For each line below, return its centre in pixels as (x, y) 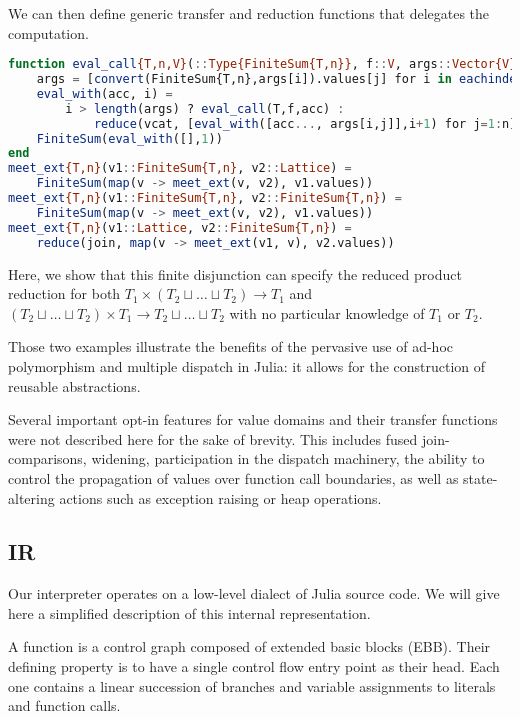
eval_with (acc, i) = (104, 93)
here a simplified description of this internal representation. (189, 612)
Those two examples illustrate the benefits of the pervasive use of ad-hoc (230, 346)
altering (31, 497)
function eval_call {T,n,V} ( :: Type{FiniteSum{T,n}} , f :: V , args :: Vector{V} (262, 64)
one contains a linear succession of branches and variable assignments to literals (252, 685)
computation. (48, 32)
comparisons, (47, 458)
